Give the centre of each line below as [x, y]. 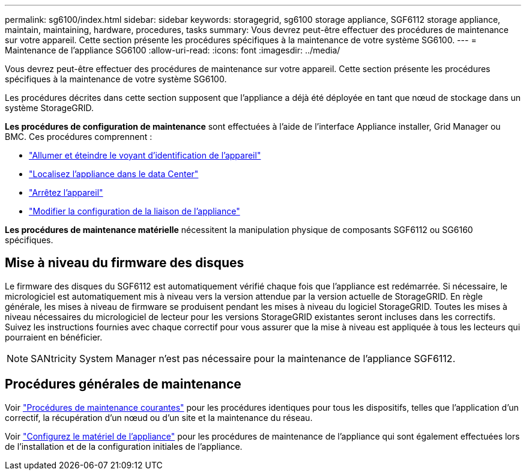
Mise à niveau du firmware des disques [125, 263]
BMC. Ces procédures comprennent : [79, 137]
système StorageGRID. [50, 108]
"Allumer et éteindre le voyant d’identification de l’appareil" [145, 155]
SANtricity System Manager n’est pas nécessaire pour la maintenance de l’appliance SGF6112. [243, 358]
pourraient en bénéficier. [54, 337]
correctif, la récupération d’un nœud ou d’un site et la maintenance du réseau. [159, 417]
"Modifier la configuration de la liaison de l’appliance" [135, 211]
